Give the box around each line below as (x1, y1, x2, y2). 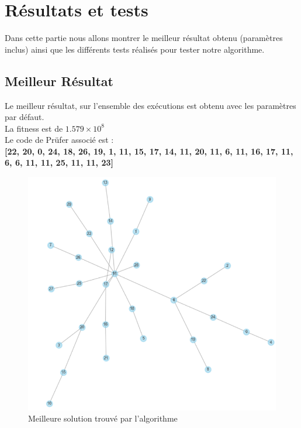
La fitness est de (5, 122, 63, 134)
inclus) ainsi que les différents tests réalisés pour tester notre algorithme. (5, 43, 265, 55)
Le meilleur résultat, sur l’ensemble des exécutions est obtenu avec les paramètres (5, 99, 296, 111)
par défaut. (5, 111, 44, 123)
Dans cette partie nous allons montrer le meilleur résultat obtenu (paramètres (5, 32, 283, 44)
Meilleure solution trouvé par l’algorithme (28, 412, 178, 424)
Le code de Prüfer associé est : (5, 133, 114, 146)
